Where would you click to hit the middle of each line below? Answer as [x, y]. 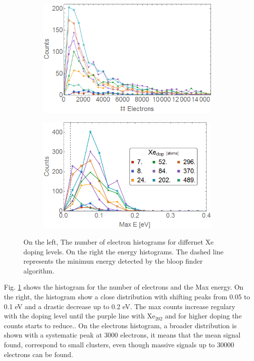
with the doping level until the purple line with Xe [80, 316]
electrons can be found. [39, 354]
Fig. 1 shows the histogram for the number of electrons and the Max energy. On [124, 287]
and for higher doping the [203, 316]
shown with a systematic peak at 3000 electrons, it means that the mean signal [122, 335]
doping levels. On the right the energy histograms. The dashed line [124, 251]
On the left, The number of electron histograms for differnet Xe [119, 242]
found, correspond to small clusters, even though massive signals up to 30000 [119, 345]
